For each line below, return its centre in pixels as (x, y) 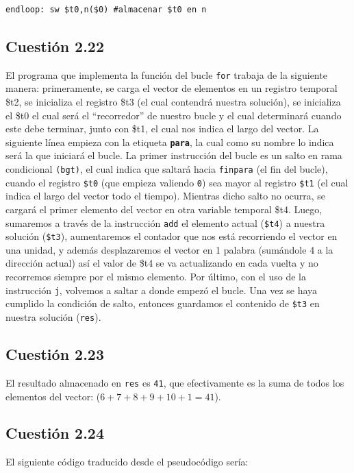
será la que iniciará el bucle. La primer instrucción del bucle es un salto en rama (174, 155)
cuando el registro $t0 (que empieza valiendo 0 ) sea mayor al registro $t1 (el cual (177, 182)
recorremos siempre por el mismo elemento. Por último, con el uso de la (156, 277)
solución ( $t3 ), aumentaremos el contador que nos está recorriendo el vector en (172, 236)
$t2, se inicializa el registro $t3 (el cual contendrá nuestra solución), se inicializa (173, 102)
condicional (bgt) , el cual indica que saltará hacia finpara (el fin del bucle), (167, 169)
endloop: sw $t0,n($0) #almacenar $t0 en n (106, 10)
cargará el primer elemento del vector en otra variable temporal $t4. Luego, (164, 209)
